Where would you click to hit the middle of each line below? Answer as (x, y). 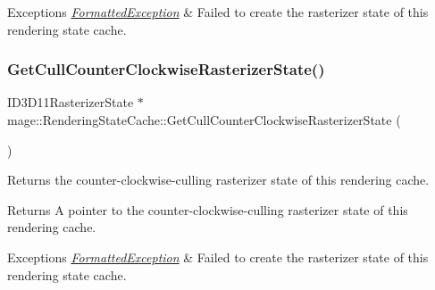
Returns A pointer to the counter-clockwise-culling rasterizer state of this (208, 209)
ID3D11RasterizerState (71, 102)
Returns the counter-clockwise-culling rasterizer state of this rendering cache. (218, 180)
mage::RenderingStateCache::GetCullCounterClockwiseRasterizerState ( (204, 120)
